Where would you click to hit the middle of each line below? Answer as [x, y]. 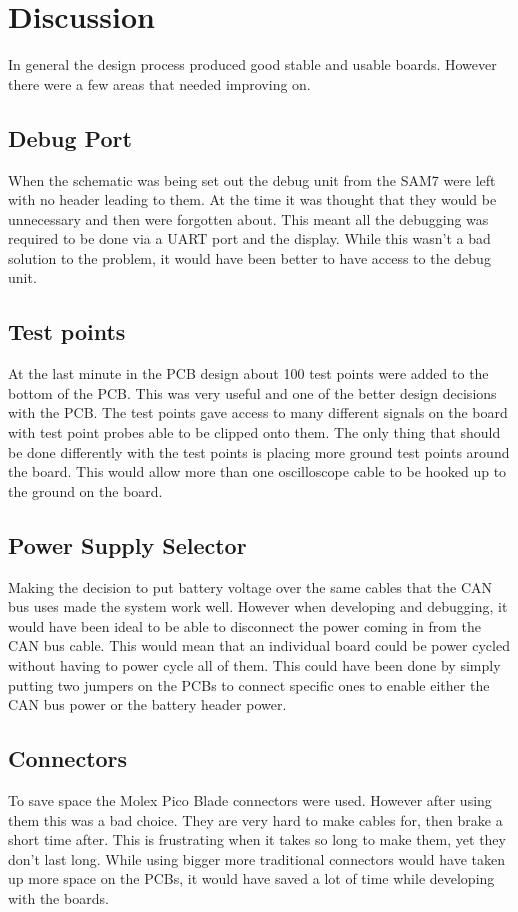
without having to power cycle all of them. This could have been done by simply [254, 665]
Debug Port [70, 137]
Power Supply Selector [127, 544]
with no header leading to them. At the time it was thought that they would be [252, 199]
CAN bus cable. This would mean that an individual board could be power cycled [259, 645]
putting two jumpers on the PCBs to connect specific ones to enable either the [249, 684]
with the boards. [58, 897]
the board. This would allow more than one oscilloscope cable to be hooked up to [257, 471]
